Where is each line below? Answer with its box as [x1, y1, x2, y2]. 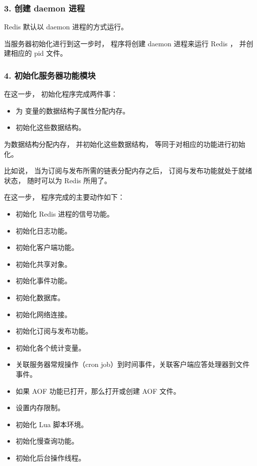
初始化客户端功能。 [15, 242, 79, 252]
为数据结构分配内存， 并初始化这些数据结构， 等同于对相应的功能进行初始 [4, 139, 246, 149]
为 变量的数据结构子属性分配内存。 [15, 105, 130, 116]
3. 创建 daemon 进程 [4, 1, 85, 14]
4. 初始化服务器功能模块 [4, 69, 96, 81]
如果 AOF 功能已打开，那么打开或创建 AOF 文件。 [15, 385, 180, 396]
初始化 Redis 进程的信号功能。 [15, 208, 114, 219]
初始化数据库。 [15, 292, 65, 302]
